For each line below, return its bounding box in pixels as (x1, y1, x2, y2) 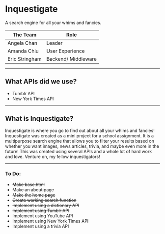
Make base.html (12, 182, 45, 187)
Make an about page (12, 186, 54, 192)
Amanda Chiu (7, 48, 39, 54)
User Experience (46, 48, 85, 54)
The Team (12, 31, 37, 38)
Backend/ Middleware (46, 55, 97, 62)
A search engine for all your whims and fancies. (5, 20, 102, 26)
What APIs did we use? (5, 78, 77, 86)
